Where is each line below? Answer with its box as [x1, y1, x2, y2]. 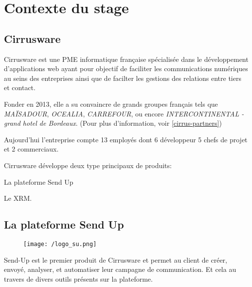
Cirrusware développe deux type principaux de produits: [4, 160, 172, 170]
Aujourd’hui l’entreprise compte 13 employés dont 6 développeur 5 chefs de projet [4, 134, 248, 144]
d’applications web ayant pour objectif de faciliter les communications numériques [4, 63, 248, 74]
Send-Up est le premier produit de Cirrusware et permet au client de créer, [4, 254, 227, 265]
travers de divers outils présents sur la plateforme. [4, 273, 153, 284]
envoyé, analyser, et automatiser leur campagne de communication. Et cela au [4, 264, 236, 274]
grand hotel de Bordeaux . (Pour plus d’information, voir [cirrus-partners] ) [4, 118, 222, 128]
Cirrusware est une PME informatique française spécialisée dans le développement [4, 54, 249, 64]
